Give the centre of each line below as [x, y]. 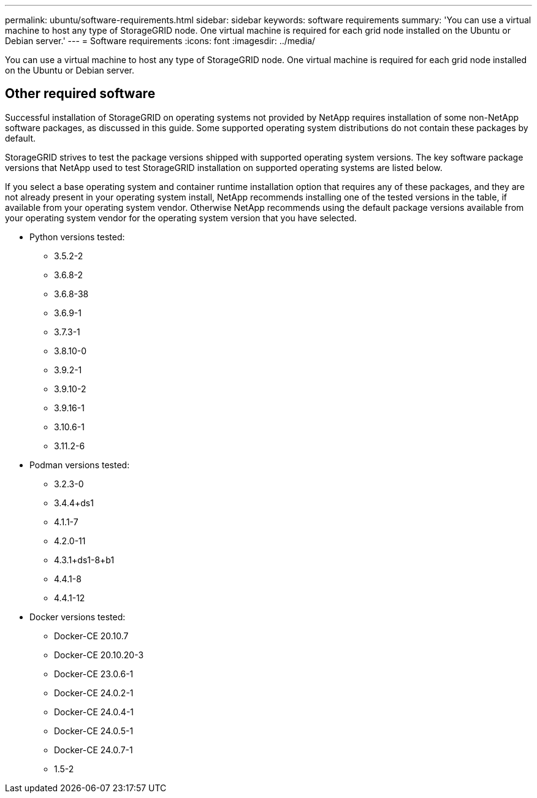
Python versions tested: [77, 237]
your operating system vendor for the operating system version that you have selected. [181, 218]
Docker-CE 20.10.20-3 [99, 655]
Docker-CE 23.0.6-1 [94, 674]
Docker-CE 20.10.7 [91, 636]
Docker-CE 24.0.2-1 [94, 693]
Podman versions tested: [80, 465]
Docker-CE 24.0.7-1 [93, 750]
